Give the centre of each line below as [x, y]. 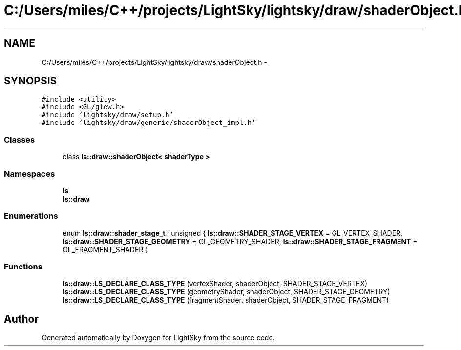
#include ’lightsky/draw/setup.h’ [108, 115]
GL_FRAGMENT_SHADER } [105, 249]
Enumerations [31, 216]
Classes [20, 139]
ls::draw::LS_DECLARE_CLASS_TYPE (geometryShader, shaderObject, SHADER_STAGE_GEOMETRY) [226, 292]
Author [21, 319]
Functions [23, 267]
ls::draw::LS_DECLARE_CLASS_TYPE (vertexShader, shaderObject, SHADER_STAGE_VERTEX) [215, 284]
